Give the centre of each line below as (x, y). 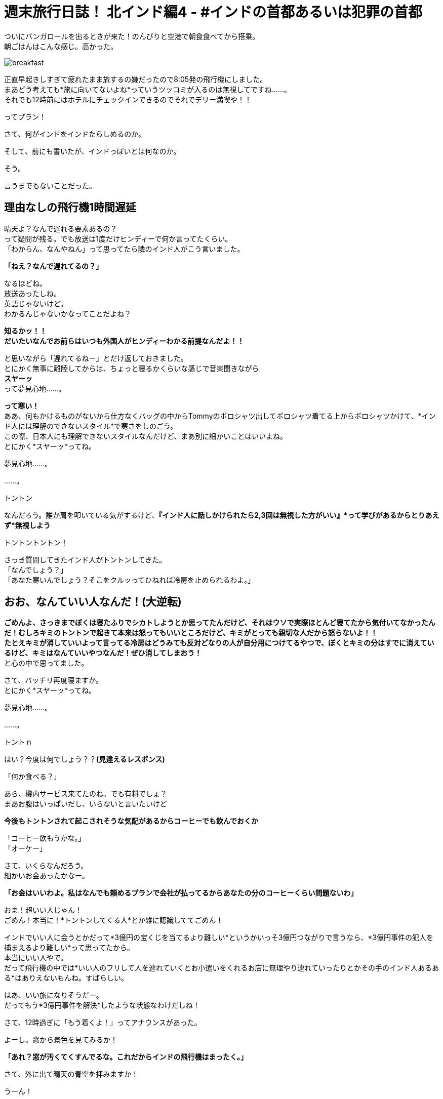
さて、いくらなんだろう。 (46, 866)
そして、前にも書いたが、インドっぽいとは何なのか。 (92, 151)
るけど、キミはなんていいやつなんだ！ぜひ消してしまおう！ (103, 653)
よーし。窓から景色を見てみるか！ (61, 1040)
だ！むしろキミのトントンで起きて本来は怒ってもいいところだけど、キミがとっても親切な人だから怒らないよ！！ (191, 633)
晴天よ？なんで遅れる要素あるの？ (61, 228)
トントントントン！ (36, 542)
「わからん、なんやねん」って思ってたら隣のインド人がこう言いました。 (124, 249)
